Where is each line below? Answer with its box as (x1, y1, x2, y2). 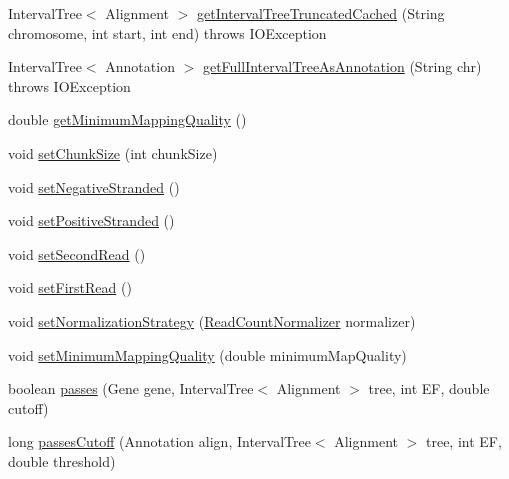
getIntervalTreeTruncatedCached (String (197, 3, 445, 23)
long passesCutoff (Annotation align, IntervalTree (8, 431, 311, 452)
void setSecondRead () (8, 243, 146, 264)
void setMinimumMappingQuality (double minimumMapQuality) (8, 344, 407, 365)
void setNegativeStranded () (8, 176, 180, 197)
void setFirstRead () (8, 277, 132, 298)
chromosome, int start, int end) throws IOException (8, 22, 327, 43)
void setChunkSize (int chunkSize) (8, 142, 218, 163)
